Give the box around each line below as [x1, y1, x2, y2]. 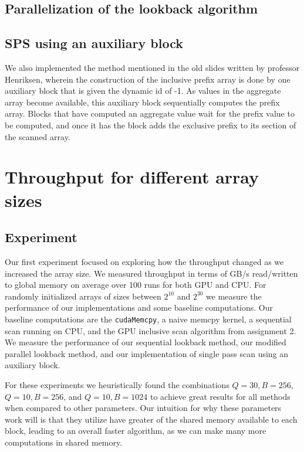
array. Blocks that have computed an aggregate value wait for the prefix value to [5, 107, 295, 120]
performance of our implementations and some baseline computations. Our [5, 301, 273, 314]
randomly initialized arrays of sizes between [5, 290, 161, 302]
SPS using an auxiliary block [5, 34, 183, 52]
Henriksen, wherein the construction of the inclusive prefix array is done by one [5, 73, 291, 85]
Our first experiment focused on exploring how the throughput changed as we [5, 255, 284, 267]
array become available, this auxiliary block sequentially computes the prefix [5, 96, 280, 108]
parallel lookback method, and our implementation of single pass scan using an [5, 347, 289, 359]
